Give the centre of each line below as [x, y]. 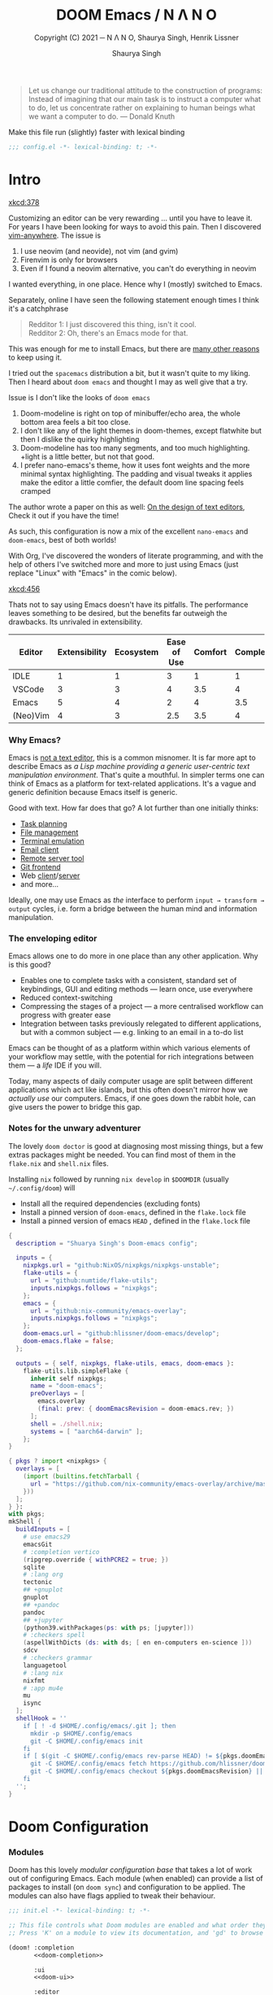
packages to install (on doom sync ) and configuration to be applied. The [127, 1887]
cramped [35, 491]
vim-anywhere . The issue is [55, 235]
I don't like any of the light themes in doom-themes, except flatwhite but [141, 430]
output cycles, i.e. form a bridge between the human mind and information [133, 909]
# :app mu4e [43, 1688]
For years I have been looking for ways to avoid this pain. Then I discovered [135, 226]
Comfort [210, 652]
